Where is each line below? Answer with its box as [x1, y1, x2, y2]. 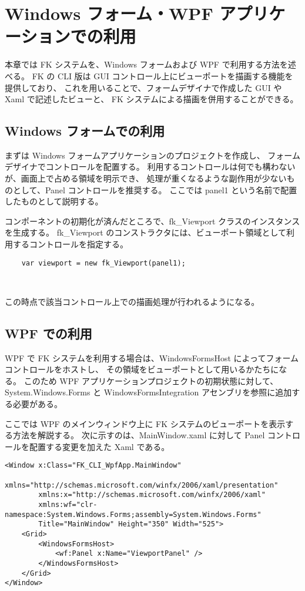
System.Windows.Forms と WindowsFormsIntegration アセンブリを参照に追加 [5, 386, 292, 398]
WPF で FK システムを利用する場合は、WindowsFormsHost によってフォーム [5, 351, 299, 364]
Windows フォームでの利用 [5, 122, 165, 140]
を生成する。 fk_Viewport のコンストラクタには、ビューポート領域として [5, 226, 287, 239]
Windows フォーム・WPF [5, 1, 213, 25]
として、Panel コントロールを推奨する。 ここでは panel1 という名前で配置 [12, 183, 297, 196]
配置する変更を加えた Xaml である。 [29, 440, 170, 452]
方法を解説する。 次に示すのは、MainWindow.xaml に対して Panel [12, 429, 265, 441]
